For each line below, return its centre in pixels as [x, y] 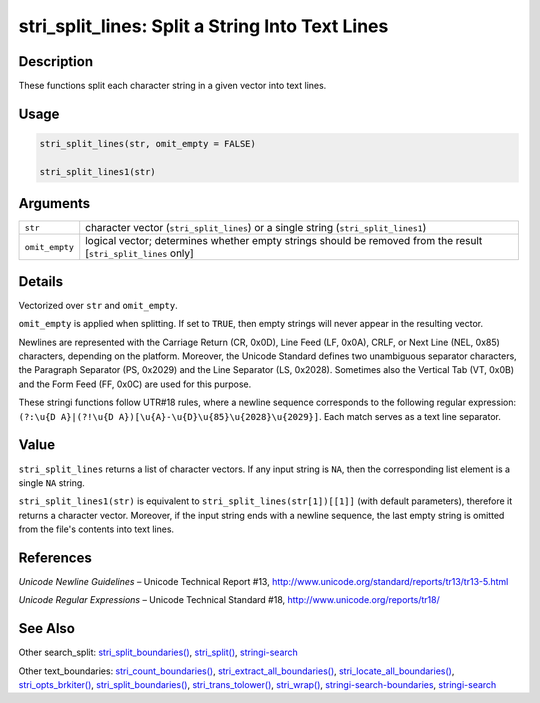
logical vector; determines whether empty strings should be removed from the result [284, 241]
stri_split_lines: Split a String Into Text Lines [203, 26]
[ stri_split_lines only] [139, 253]
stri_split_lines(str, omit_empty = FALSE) [148, 144]
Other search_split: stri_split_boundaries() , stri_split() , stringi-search [158, 652]
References [55, 557]
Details [41, 281]
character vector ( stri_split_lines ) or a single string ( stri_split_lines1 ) [256, 228]
